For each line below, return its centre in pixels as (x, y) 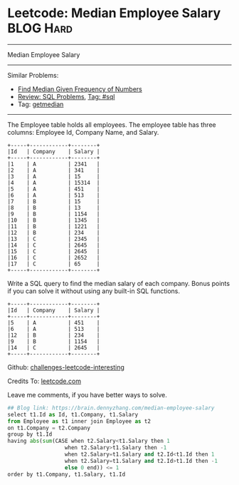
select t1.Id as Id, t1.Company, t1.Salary (73, 414)
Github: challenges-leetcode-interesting (66, 367)
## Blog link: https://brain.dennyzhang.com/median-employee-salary (111, 408)
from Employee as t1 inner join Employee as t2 (79, 421)
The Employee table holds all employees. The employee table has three (112, 124)
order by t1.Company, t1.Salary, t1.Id (67, 474)
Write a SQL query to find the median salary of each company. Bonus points (118, 283)
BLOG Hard (40, 28)
